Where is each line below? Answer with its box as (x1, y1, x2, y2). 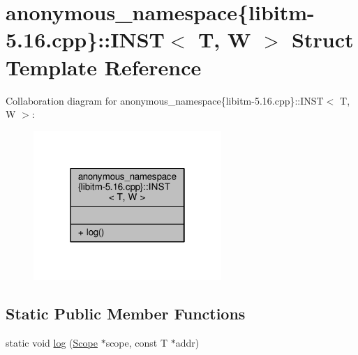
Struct (292, 25, 354, 54)
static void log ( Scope (6, 335, 98, 350)
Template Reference (6, 52, 202, 81)
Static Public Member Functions (6, 303, 246, 324)
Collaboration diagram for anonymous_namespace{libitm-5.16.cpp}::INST (6, 93, 324, 107)
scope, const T (105, 335, 168, 350)
